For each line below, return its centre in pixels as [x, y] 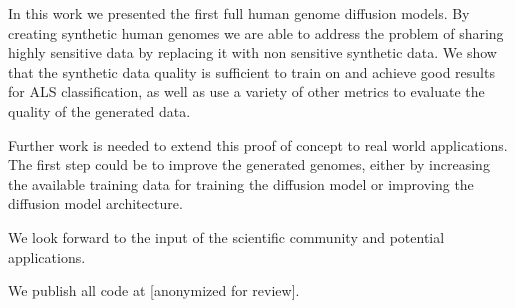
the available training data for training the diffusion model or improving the [241, 183]
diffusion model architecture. [95, 203]
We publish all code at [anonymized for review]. [154, 290]
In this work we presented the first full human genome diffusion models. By [239, 13]
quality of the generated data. [99, 110]
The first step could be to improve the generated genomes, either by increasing [249, 164]
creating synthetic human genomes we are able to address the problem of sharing [256, 32]
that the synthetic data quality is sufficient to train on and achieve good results [251, 71]
